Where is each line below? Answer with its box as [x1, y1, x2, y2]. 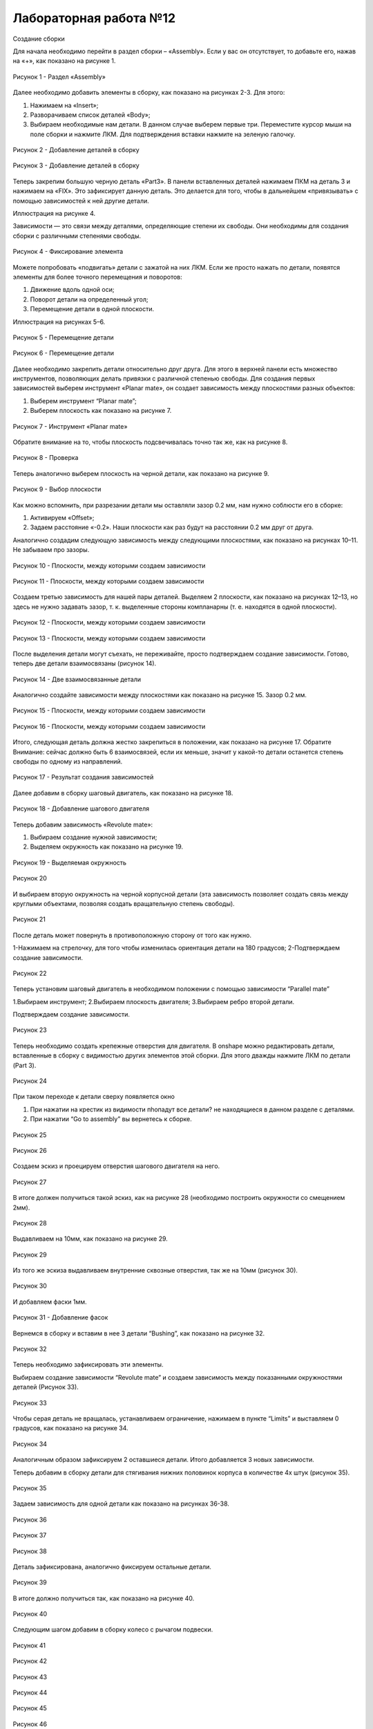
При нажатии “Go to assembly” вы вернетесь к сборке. [30, 1115, 193, 1123]
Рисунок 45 [12, 1704, 48, 1712]
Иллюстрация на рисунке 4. [12, 210, 96, 218]
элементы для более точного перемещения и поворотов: [12, 272, 182, 281]
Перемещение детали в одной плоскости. [30, 305, 155, 313]
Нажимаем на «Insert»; [30, 101, 99, 109]
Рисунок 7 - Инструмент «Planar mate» [12, 422, 128, 430]
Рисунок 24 [12, 1077, 48, 1085]
